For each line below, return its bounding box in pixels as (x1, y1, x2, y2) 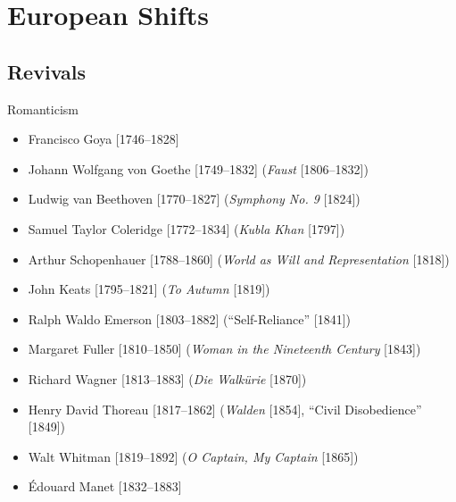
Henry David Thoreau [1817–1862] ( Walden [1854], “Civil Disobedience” (28, 399, 422, 418)
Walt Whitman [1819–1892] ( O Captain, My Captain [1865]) (28, 447, 359, 465)
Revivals (7, 57, 87, 85)
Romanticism (7, 99, 79, 118)
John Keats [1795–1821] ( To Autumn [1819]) (28, 280, 270, 298)
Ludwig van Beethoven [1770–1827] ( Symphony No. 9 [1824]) (28, 189, 361, 208)
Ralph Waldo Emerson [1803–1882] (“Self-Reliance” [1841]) (28, 309, 352, 328)
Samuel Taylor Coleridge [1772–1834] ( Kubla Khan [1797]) (28, 219, 345, 238)
